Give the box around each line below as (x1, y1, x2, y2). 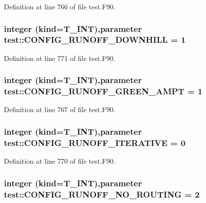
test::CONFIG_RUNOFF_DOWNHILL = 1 (4, 33, 186, 46)
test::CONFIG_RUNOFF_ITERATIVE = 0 (4, 136, 186, 148)
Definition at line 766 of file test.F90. (4, 1, 116, 11)
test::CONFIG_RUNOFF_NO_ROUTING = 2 (4, 188, 200, 200)
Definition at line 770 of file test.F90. (4, 156, 116, 166)
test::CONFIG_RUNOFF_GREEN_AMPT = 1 (4, 85, 203, 97)
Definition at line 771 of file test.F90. (4, 53, 116, 63)
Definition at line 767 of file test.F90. (4, 104, 116, 115)
